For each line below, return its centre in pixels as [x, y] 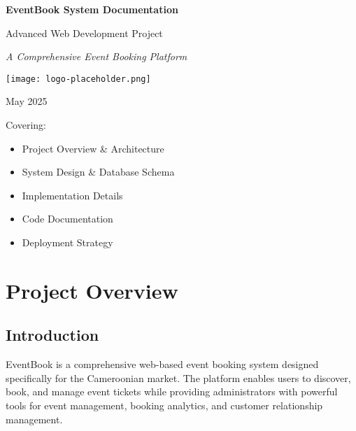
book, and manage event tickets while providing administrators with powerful [172, 391]
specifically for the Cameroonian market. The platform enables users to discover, [178, 377]
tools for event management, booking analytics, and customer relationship [164, 405]
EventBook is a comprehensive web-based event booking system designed [162, 364]
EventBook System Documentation [92, 9]
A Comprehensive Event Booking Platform [97, 56]
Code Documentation [67, 219]
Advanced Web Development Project [84, 33]
